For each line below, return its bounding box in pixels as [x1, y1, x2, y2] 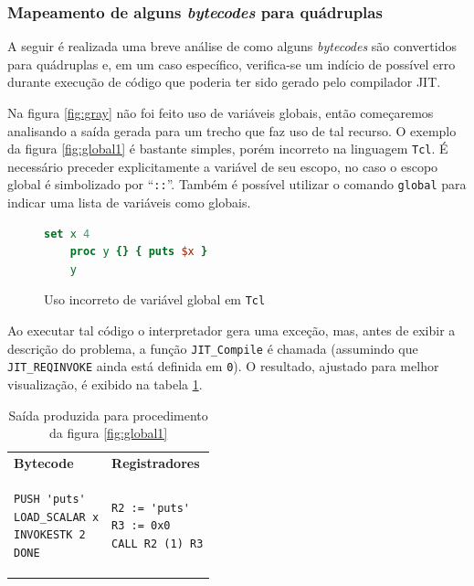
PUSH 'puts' [14, 492, 86, 506]
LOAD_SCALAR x [14, 510, 100, 524]
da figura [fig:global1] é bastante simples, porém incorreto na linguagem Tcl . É [7, 139, 448, 158]
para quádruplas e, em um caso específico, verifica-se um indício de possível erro [7, 54, 456, 73]
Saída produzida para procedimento [8, 405, 208, 424]
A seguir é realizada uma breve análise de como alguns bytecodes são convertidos [7, 37, 457, 56]
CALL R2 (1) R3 [111, 537, 204, 550]
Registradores [111, 453, 200, 473]
